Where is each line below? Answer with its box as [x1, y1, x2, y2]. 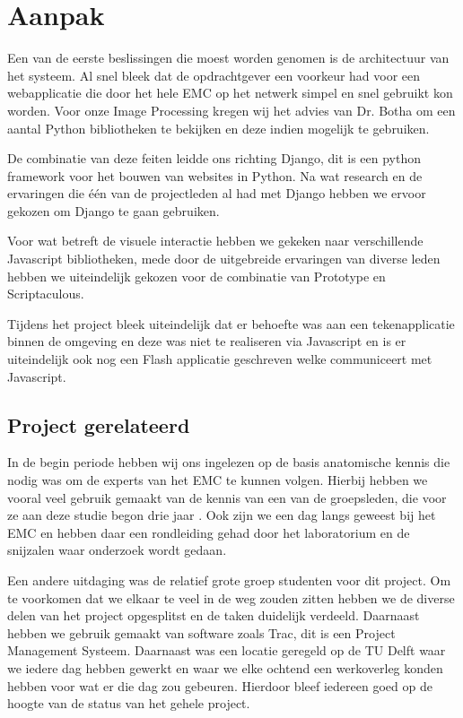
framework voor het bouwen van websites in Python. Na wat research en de [7, 166, 423, 185]
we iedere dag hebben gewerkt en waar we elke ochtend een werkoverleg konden [7, 658, 443, 677]
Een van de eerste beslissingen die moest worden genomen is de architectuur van [7, 48, 450, 67]
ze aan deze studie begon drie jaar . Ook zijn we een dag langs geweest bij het [7, 506, 436, 524]
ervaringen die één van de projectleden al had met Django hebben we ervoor [7, 184, 426, 203]
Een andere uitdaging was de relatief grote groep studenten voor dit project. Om [7, 570, 451, 589]
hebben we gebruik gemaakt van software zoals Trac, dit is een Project [7, 623, 396, 642]
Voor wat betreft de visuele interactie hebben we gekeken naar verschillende [7, 231, 424, 250]
